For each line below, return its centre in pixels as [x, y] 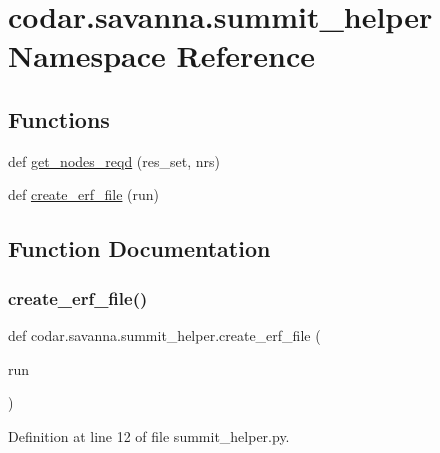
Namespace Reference [161, 55]
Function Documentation [139, 248]
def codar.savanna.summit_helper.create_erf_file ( [164, 334]
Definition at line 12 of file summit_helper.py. [149, 435]
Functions [59, 118]
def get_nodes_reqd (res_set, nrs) [114, 160]
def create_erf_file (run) [84, 194]
